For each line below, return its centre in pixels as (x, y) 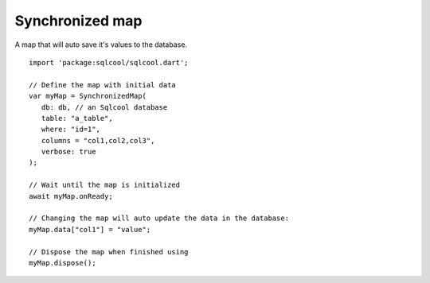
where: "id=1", (71, 130)
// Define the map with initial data (103, 85)
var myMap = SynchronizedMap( (88, 96)
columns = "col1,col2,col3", (98, 140)
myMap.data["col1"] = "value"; (90, 229)
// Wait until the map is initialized (105, 185)
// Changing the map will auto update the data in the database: (159, 218)
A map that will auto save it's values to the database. (101, 45)
